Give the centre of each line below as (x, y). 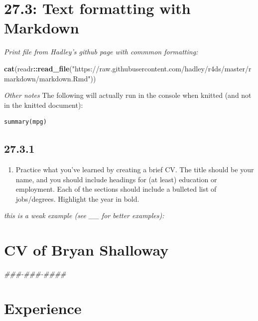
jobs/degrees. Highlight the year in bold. (77, 198)
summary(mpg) (25, 122)
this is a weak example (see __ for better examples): (84, 215)
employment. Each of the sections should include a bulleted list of (116, 189)
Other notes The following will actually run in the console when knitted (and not (128, 95)
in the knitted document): (44, 105)
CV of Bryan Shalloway (86, 250)
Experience (43, 308)
